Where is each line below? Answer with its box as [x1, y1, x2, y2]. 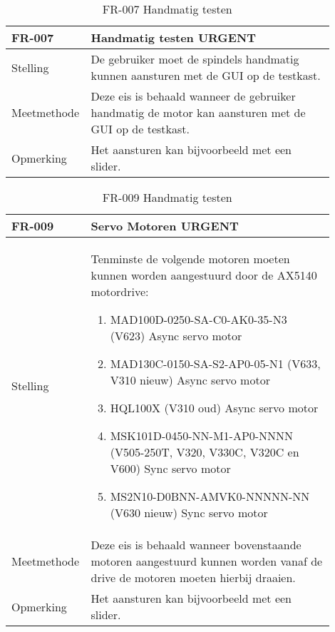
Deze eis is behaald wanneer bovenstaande [91, 536, 301, 553]
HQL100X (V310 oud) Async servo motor [110, 399, 319, 416]
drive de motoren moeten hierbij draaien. [91, 569, 296, 586]
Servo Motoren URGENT [91, 218, 239, 234]
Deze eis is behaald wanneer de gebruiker [91, 88, 296, 104]
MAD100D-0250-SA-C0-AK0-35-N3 [110, 311, 287, 327]
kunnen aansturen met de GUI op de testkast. [91, 67, 321, 83]
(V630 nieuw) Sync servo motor [110, 504, 268, 521]
